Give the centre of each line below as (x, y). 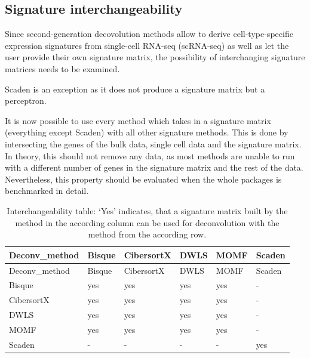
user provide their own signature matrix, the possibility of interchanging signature (155, 57)
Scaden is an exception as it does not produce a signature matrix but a (135, 89)
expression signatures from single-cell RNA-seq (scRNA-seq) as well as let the (147, 45)
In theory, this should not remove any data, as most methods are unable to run (150, 155)
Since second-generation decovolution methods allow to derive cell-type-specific (149, 34)
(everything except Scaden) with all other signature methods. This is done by (147, 132)
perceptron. (26, 101)
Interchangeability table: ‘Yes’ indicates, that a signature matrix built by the (147, 210)
